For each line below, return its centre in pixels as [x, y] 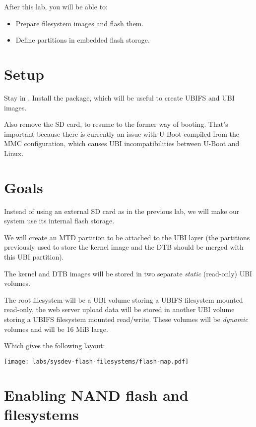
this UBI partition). [34, 256]
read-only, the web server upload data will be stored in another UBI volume [119, 309]
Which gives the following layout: [55, 346]
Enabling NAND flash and [96, 395]
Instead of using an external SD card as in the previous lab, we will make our [122, 211]
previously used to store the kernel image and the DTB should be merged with [124, 247]
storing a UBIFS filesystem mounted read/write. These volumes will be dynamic [126, 319]
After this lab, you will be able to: [56, 6]
